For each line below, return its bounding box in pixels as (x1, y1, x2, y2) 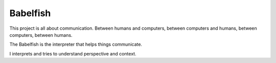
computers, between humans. (9, 32, 73, 38)
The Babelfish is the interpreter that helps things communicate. (9, 41, 143, 47)
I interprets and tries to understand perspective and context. (9, 50, 136, 56)
